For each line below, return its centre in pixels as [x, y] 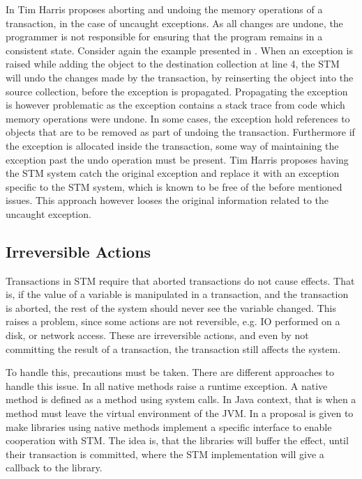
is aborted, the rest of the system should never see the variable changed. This [171, 307]
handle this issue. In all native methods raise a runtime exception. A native [167, 385]
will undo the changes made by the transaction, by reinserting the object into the [180, 77]
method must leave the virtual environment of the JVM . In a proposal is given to [180, 413]
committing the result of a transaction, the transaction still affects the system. [173, 348]
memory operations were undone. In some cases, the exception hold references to [178, 118]
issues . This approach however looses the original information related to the [167, 200]
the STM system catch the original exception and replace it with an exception [173, 173]
